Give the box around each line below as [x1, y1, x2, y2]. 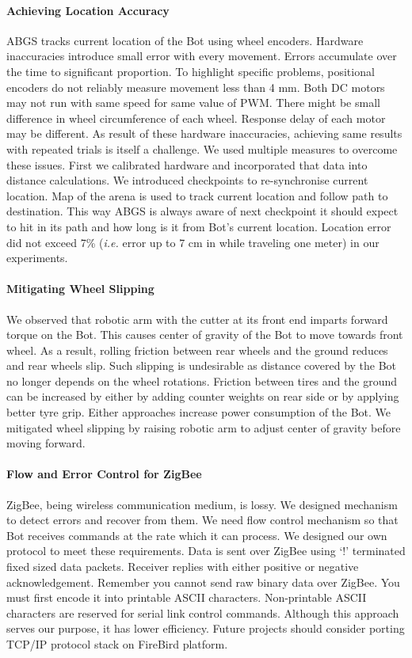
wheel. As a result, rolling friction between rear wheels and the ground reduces [6, 341, 388, 358]
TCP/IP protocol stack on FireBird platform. [6, 635, 228, 652]
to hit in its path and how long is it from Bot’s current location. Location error [6, 218, 391, 234]
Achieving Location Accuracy [6, 2, 170, 18]
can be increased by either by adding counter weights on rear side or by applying [6, 388, 399, 405]
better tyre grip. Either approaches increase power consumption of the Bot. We [6, 404, 391, 420]
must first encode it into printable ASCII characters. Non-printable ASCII [6, 589, 367, 606]
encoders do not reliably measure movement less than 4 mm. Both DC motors [6, 78, 385, 95]
